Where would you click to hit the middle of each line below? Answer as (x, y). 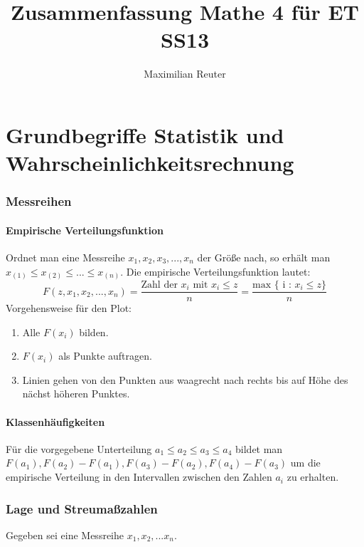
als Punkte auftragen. (105, 356)
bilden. (94, 332)
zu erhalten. (313, 477)
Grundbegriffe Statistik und (145, 134)
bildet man (259, 448)
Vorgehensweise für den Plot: (69, 308)
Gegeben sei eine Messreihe (65, 535)
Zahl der (159, 285)
